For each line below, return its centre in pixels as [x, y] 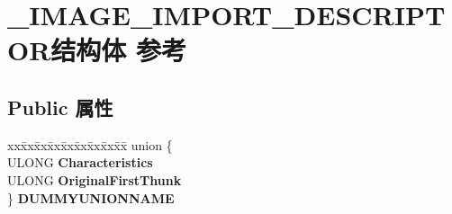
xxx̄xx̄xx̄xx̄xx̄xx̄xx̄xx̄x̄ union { [90, 144]
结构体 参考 [119, 50]
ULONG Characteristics [80, 162]
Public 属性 [60, 107]
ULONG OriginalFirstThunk [95, 179]
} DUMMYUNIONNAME [91, 197]
